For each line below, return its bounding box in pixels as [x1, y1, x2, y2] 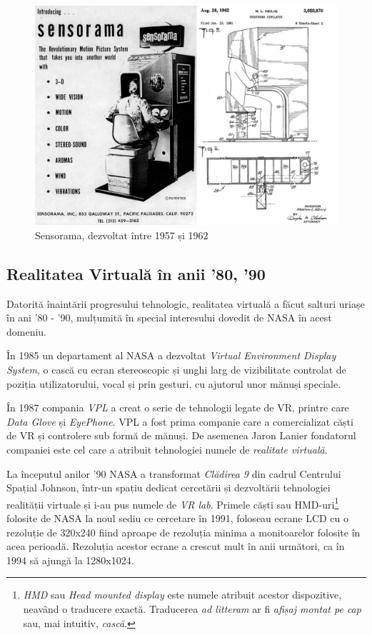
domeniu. [6, 324, 47, 339]
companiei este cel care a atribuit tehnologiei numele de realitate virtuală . [6, 441, 328, 456]
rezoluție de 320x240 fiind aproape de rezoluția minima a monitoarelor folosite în [6, 524, 361, 539]
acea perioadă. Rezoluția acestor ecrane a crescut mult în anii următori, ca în [6, 539, 345, 554]
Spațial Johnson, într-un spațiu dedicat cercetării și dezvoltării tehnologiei [6, 480, 331, 495]
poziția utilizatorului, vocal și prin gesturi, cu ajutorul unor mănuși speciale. [6, 376, 341, 391]
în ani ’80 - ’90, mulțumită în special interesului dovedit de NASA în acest [6, 310, 332, 325]
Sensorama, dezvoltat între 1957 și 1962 [35, 227, 208, 242]
